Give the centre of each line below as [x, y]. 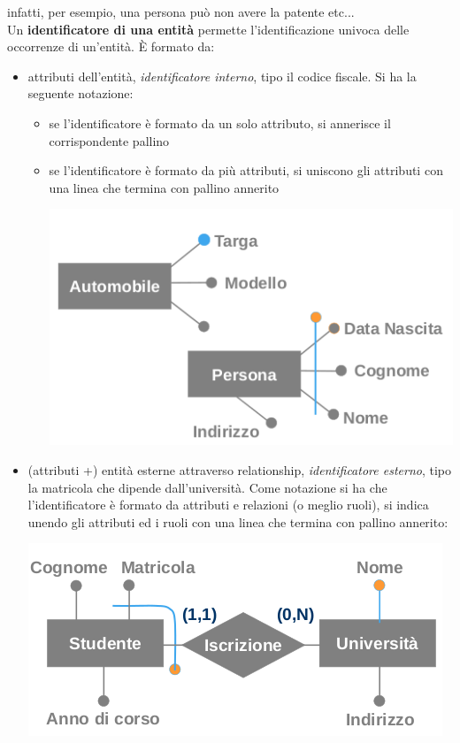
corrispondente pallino [109, 140]
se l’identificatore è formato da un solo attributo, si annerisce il [220, 123]
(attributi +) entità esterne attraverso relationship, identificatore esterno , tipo [239, 469]
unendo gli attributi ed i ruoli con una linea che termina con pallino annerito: [238, 521]
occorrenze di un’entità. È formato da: [111, 46]
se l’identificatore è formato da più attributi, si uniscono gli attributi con [246, 170]
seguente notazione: [80, 93]
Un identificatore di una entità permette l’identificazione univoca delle [208, 29]
